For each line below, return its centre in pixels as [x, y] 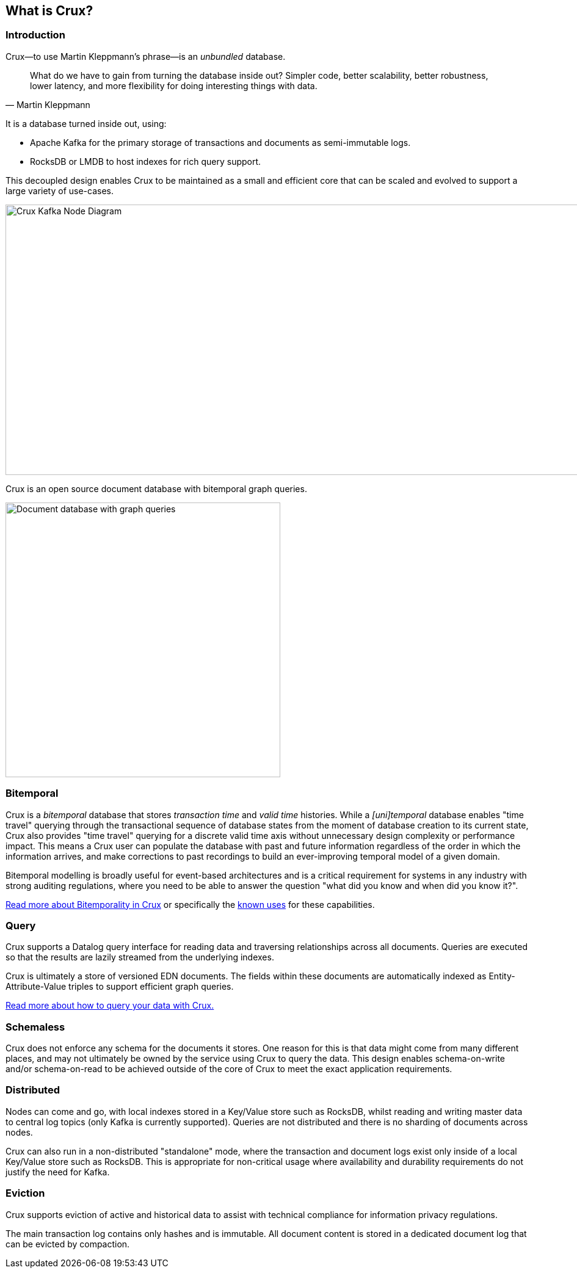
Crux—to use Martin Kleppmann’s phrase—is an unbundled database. [146, 56]
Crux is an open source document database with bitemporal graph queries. [156, 488]
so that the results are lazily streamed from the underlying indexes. [140, 957]
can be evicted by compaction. [68, 1244]
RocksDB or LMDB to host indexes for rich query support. [146, 161]
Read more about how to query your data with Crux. [110, 1006]
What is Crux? [49, 11]
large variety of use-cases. [60, 190]
